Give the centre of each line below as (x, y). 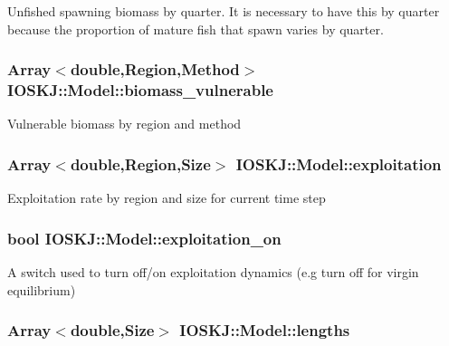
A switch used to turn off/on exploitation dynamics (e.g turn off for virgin (213, 271)
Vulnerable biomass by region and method (124, 124)
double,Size (112, 330)
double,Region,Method (155, 69)
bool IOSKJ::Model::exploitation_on (144, 238)
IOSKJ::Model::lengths (265, 330)
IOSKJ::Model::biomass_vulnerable (140, 90)
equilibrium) (42, 289)
